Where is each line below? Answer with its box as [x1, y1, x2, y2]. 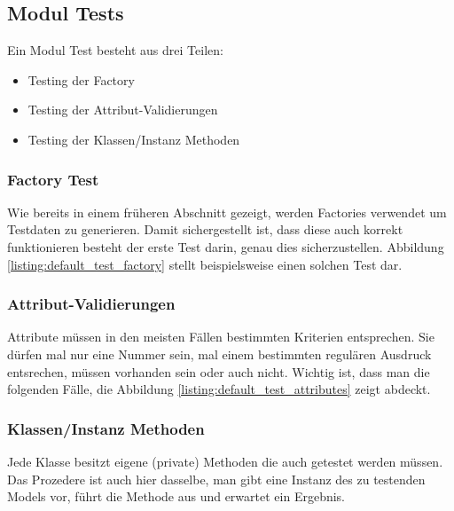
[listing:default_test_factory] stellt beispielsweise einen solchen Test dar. [7, 255, 403, 273]
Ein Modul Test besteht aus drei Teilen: [7, 41, 223, 59]
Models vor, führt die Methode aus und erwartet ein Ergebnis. [7, 487, 345, 506]
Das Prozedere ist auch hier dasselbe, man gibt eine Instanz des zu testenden [7, 469, 426, 488]
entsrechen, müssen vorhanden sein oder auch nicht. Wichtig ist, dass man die [7, 362, 430, 381]
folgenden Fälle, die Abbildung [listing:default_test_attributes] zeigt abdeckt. [7, 380, 431, 398]
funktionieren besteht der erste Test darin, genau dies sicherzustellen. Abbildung [7, 237, 444, 255]
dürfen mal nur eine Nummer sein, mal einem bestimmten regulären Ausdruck [7, 344, 432, 363]
